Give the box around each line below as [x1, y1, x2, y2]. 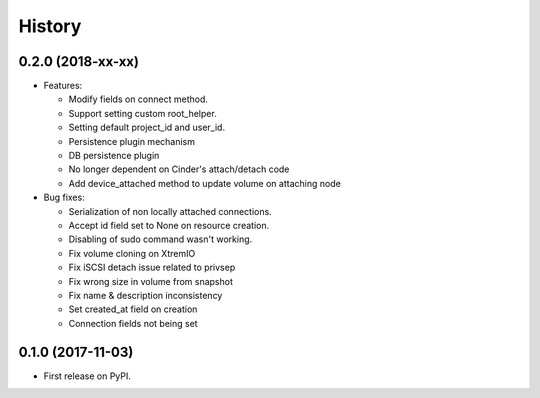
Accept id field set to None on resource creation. [68, 219, 270, 231]
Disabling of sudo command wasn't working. [68, 233, 253, 245]
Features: [43, 80, 83, 92]
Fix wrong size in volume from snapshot [68, 275, 234, 287]
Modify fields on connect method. [68, 93, 209, 105]
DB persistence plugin [68, 150, 160, 162]
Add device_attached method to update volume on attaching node [68, 177, 342, 189]
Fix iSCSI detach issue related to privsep [68, 261, 236, 274]
